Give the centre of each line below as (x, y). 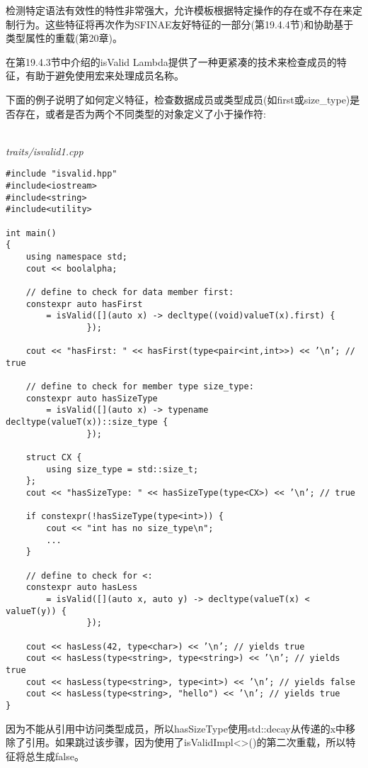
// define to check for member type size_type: (140, 387)
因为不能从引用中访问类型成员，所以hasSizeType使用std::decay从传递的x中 (176, 728)
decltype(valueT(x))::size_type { (87, 422)
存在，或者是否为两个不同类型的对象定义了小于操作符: (140, 113)
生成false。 (59, 756)
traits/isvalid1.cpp (45, 151)
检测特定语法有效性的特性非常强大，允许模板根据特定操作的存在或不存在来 (179, 10)
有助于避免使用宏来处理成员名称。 (104, 76)
